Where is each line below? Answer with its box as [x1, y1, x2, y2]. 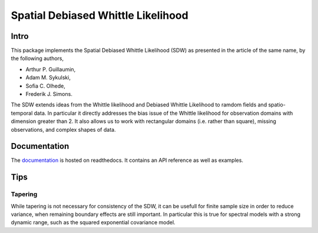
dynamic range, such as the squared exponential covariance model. [11, 219, 176, 226]
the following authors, [11, 55, 64, 62]
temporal [11, 109, 33, 116]
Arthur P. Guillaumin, [25, 65, 76, 73]
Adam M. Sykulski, [25, 74, 71, 81]
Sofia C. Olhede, [25, 82, 66, 89]
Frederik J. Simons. [25, 91, 73, 98]
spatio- [268, 101, 286, 108]
